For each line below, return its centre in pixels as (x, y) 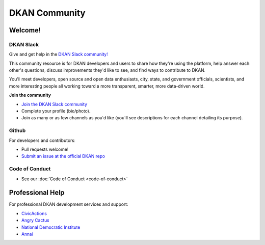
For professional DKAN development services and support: (69, 204)
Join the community (30, 95)
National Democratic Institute (51, 227)
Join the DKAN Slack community (54, 104)
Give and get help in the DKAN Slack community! (58, 54)
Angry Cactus (35, 220)
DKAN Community (47, 13)
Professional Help (37, 193)
